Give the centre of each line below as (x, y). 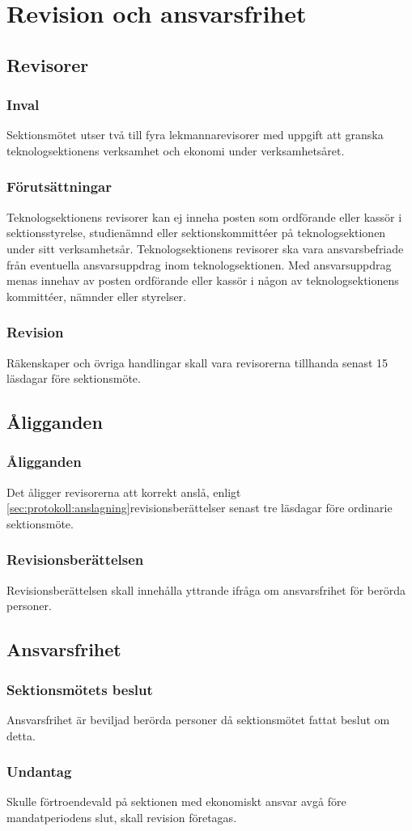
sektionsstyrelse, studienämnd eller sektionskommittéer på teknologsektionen (196, 233)
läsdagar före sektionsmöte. (74, 378)
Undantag (39, 772)
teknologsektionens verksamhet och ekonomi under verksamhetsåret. (176, 150)
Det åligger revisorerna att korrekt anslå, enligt (124, 492)
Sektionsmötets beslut (80, 689)
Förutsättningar (59, 187)
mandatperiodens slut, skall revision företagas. (122, 817)
